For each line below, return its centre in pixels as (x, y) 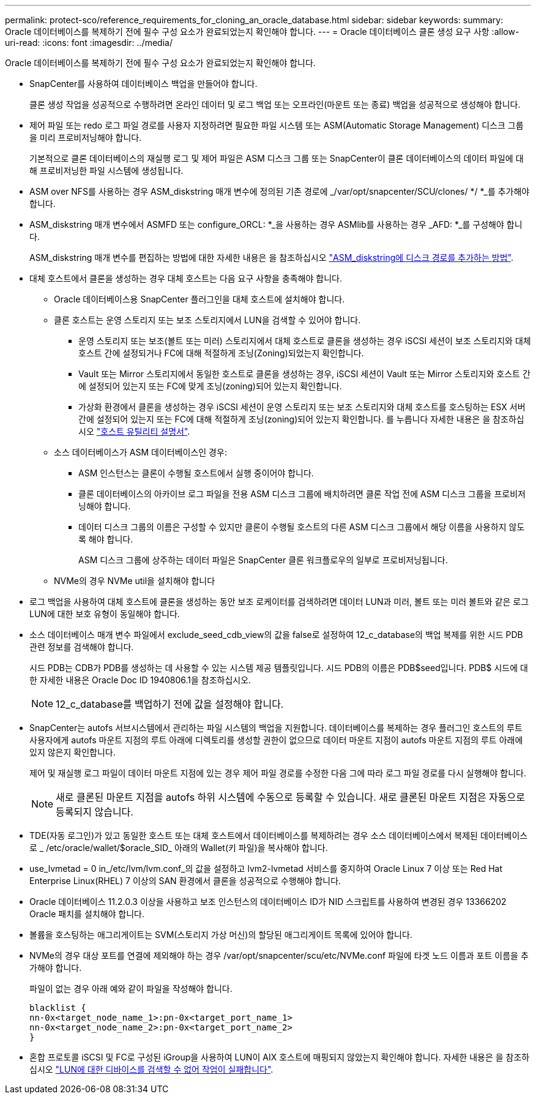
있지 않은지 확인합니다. (73, 752)
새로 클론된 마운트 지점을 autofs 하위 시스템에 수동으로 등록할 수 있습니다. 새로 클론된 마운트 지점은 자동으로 (290, 797)
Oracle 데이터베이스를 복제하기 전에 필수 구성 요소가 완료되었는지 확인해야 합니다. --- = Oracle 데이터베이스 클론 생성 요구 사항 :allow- (262, 32)
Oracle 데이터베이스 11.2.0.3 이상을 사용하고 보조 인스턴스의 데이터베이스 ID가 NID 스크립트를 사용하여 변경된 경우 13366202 (268, 902)
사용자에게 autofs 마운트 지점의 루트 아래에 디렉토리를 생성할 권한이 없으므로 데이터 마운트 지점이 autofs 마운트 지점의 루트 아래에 (276, 740)
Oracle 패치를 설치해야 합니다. (87, 914)
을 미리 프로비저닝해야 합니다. (86, 137)
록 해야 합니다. (106, 539)
